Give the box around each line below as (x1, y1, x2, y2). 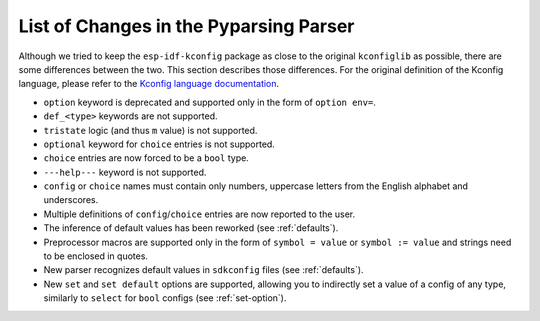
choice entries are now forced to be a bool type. (43, 152, 249, 164)
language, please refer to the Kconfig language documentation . (18, 78, 280, 90)
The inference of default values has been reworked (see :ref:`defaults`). (43, 222, 339, 234)
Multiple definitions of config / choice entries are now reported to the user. (43, 208, 356, 220)
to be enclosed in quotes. (43, 250, 149, 262)
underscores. (43, 194, 99, 206)
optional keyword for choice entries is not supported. (43, 138, 275, 150)
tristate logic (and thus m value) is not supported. (43, 124, 258, 136)
